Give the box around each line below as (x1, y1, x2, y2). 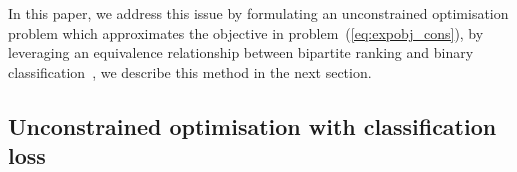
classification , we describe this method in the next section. (8, 61, 372, 82)
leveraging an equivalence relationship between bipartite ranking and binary (8, 42, 474, 63)
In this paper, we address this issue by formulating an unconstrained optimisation (8, 3, 509, 23)
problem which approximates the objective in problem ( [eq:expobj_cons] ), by (8, 22, 484, 43)
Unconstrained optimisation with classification (8, 110, 497, 141)
